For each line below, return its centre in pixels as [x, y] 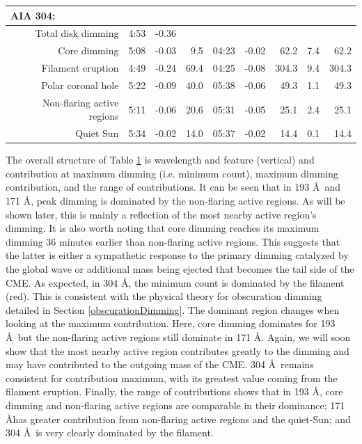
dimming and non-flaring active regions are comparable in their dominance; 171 [175, 405]
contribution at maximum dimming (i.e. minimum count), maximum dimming [172, 173]
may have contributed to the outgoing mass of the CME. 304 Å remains [160, 364]
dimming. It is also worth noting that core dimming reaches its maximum [163, 228]
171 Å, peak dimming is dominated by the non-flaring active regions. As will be [175, 201]
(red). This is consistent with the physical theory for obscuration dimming [164, 296]
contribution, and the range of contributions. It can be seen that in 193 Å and [173, 187]
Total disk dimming [77, 33]
